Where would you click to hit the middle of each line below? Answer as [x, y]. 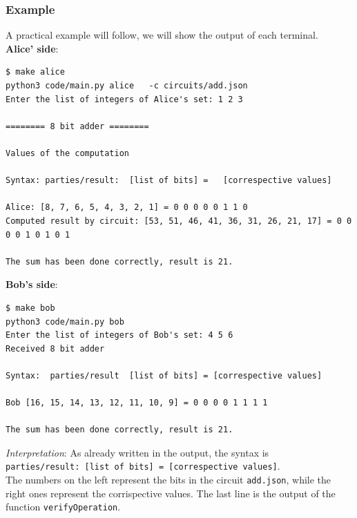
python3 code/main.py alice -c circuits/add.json [127, 86]
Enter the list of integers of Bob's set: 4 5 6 [119, 335]
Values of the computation [67, 153]
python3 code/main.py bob [65, 322]
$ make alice [35, 72]
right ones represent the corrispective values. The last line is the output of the [171, 493]
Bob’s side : [32, 284]
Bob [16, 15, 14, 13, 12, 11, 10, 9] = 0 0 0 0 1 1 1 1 [137, 403]
